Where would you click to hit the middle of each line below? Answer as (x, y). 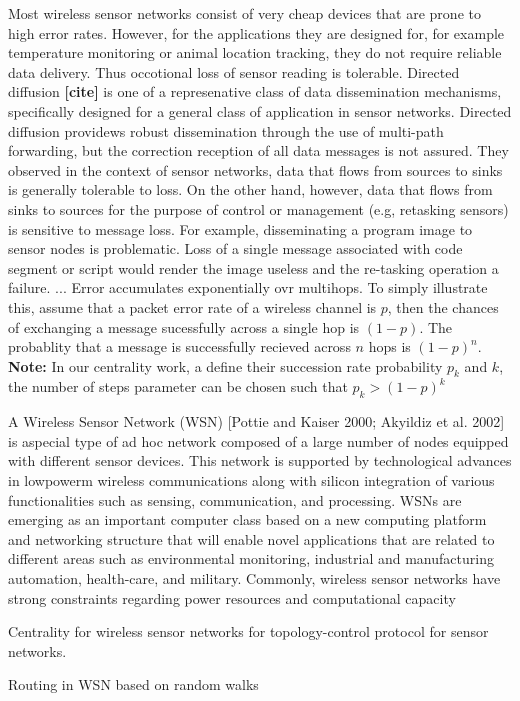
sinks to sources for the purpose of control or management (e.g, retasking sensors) (258, 208)
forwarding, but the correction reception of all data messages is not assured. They (258, 150)
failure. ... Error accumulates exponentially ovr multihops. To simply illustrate (248, 287)
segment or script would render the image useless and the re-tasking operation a (253, 267)
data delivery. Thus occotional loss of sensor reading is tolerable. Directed (234, 71)
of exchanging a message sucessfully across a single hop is (184, 326)
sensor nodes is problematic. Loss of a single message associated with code (235, 248)
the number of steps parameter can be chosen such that (178, 386)
